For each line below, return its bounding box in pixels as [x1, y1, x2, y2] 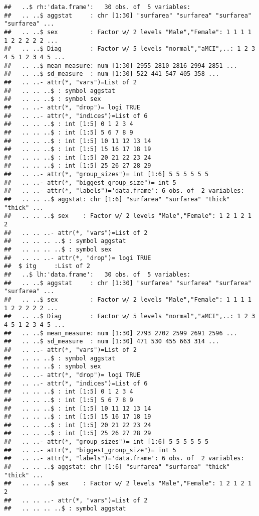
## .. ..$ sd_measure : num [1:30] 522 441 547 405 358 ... [4, 70, 219, 78]
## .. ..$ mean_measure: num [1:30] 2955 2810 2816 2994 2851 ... [4, 62, 237, 69]
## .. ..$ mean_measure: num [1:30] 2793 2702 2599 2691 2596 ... [4, 329, 237, 337]
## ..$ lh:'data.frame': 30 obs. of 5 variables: [4, 271, 191, 278]
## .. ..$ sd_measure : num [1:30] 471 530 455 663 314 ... [4, 338, 219, 345]
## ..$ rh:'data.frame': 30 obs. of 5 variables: [4, 4, 191, 11]
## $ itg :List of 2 [4, 263, 90, 270]
